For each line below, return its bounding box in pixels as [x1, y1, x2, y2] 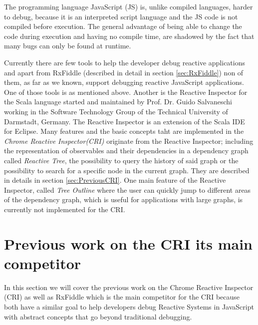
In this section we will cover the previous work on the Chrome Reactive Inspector [4, 282, 254, 292]
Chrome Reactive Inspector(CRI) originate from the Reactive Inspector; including [4, 135, 254, 146]
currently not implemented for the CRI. [4, 204, 125, 214]
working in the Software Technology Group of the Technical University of [4, 106, 228, 116]
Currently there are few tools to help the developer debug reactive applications [4, 57, 245, 67]
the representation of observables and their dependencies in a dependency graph [4, 145, 249, 156]
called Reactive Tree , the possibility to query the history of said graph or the [4, 155, 239, 165]
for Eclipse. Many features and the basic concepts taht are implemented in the [4, 126, 244, 136]
